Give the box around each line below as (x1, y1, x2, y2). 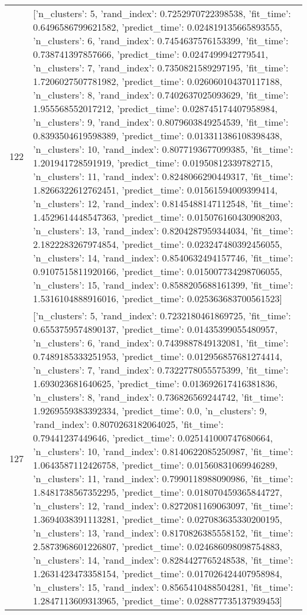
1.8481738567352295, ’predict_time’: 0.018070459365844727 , (33, 485, 282, 499)
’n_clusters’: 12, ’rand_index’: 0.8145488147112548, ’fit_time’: (33, 197, 293, 210)
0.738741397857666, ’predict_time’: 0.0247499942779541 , (33, 47, 268, 61)
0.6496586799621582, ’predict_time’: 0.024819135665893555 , (33, 20, 282, 34)
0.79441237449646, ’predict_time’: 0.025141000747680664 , (33, 431, 273, 444)
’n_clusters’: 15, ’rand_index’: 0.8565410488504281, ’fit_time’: (33, 580, 293, 594)
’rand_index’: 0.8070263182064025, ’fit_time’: (33, 417, 224, 431)
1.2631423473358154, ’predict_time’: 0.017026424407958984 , (33, 567, 282, 580)
